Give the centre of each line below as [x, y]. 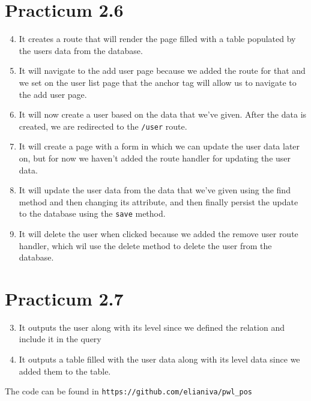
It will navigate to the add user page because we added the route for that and [162, 71]
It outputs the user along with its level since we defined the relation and [152, 327]
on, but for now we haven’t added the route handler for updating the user [155, 158]
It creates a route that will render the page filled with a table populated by [157, 39]
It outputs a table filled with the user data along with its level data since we [159, 359]
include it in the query [60, 339]
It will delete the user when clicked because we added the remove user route [159, 233]
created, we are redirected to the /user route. [103, 126]
